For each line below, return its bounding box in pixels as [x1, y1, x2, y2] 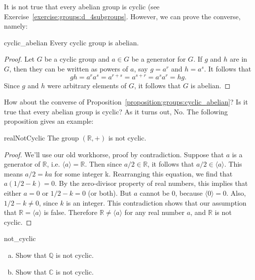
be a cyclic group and [44, 54, 109, 64]
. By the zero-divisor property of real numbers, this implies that [54, 178, 248, 188]
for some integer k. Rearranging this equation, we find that [54, 168, 233, 178]
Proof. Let [4, 54, 35, 64]
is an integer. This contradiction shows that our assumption [66, 197, 247, 208]
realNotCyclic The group [4, 133, 79, 143]
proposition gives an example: [4, 116, 94, 126]
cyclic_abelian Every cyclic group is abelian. [4, 37, 139, 47]
